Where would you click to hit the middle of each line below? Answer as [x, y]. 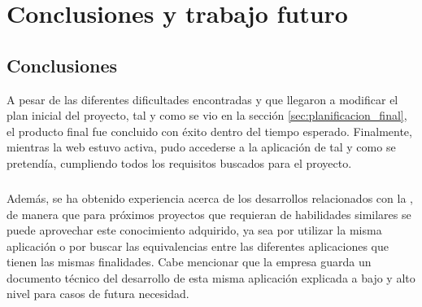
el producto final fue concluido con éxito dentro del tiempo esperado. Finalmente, [209, 131]
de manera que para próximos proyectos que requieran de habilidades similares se [209, 214]
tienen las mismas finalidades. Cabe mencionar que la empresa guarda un [189, 262]
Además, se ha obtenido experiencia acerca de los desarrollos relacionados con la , [210, 197]
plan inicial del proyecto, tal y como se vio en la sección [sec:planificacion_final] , [207, 115]
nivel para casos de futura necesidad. [98, 294]
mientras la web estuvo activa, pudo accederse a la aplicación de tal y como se [201, 147]
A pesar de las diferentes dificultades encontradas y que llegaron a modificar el [202, 99]
